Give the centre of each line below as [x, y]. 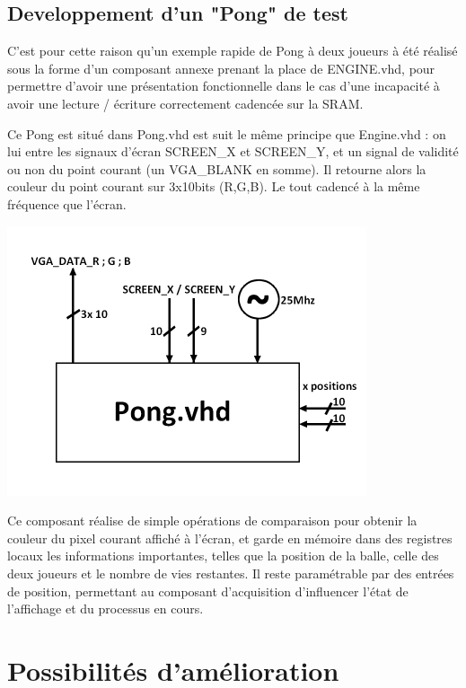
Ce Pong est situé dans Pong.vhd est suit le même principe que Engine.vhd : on [227, 133]
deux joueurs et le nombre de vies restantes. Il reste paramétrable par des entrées [231, 573]
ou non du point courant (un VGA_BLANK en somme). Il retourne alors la [217, 168]
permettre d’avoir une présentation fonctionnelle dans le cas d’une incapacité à [224, 86]
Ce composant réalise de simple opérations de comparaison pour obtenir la [212, 520]
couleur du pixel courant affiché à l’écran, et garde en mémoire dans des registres [230, 538]
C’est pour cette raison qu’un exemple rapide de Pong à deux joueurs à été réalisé [233, 51]
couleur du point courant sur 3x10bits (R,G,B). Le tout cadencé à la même [214, 186]
